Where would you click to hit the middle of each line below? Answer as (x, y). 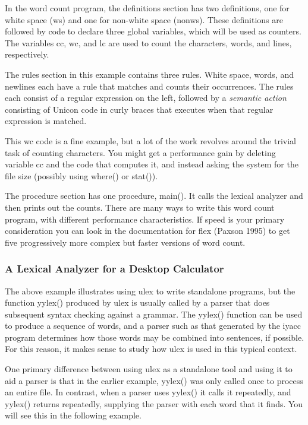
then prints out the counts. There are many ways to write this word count (140, 207)
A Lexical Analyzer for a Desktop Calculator (114, 269)
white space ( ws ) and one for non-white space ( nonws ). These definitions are (144, 19)
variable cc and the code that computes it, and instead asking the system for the (152, 164)
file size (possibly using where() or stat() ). (81, 175)
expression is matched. (46, 121)
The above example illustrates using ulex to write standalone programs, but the (150, 291)
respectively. (27, 54)
